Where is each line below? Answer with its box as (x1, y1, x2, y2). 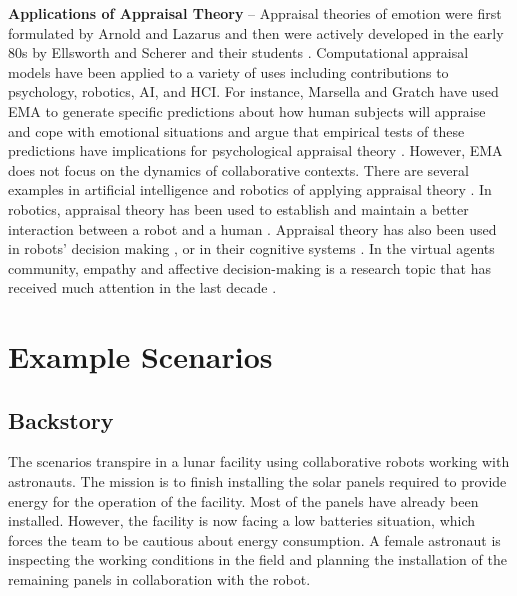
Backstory (8, 404, 114, 435)
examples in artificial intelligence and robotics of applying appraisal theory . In (8, 179, 492, 200)
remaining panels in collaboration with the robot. (8, 569, 311, 590)
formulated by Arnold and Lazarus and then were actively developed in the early (8, 22, 504, 43)
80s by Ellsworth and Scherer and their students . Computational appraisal (8, 42, 469, 63)
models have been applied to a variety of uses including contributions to (8, 61, 449, 82)
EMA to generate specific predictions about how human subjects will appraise (8, 100, 486, 121)
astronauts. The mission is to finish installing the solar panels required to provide (8, 471, 507, 492)
